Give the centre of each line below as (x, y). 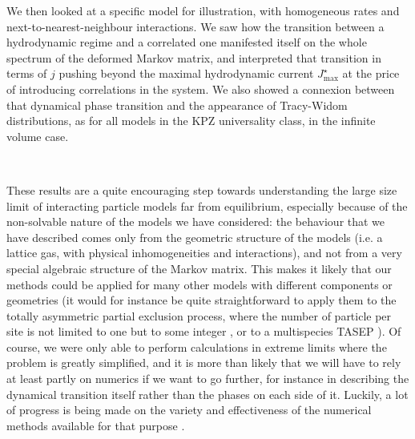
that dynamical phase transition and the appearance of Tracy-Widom (177, 105)
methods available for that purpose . (96, 425)
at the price (371, 73)
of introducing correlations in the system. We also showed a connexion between (201, 89)
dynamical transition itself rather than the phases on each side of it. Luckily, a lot (207, 394)
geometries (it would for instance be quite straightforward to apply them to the (201, 300)
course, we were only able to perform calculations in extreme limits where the (197, 346)
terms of (27, 73)
